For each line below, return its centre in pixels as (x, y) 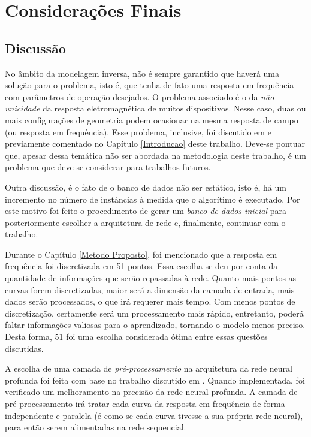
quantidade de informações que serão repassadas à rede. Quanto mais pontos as (151, 278)
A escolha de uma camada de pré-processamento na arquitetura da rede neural (149, 368)
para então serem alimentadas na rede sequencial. (96, 427)
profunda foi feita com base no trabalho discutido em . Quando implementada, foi (155, 380)
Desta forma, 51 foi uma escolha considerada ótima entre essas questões (136, 337)
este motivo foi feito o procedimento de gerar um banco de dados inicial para (146, 211)
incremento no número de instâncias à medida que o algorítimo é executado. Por (153, 199)
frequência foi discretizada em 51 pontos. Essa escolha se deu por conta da (141, 266)
